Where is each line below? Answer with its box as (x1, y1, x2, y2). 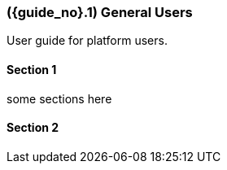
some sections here (7, 91, 112, 106)
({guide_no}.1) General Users (7, 4, 193, 20)
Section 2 (7, 120, 59, 135)
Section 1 (7, 62, 57, 76)
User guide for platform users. (7, 33, 168, 48)
